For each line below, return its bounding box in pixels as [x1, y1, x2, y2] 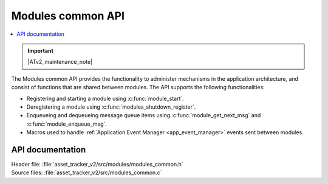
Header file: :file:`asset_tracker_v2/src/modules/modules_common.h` [11, 160, 183, 168]
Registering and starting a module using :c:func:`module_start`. [26, 95, 185, 102]
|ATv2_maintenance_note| [27, 58, 93, 66]
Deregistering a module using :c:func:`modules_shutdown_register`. [26, 103, 196, 111]
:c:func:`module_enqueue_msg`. [26, 120, 108, 128]
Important [27, 47, 54, 54]
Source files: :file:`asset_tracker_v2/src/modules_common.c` [11, 169, 162, 176]
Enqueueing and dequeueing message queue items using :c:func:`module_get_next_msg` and [26, 112, 261, 119]
